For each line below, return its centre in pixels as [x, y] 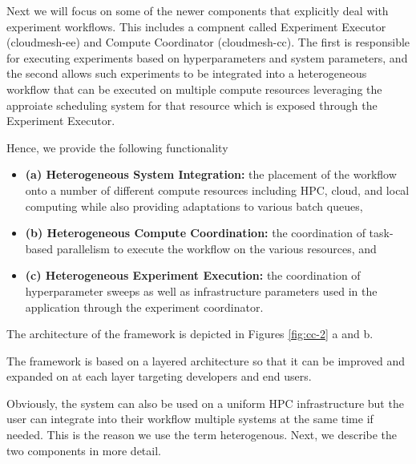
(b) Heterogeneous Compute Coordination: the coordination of [195, 233]
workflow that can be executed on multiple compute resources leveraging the [194, 89]
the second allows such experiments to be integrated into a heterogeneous [187, 73]
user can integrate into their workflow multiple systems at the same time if [190, 419]
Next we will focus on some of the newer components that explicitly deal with [198, 10]
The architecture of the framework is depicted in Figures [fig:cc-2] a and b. [190, 334]
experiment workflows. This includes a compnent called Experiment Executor [196, 26]
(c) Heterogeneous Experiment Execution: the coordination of [193, 275]
